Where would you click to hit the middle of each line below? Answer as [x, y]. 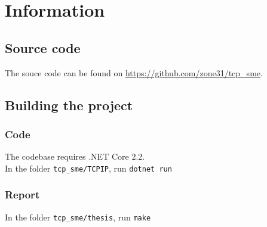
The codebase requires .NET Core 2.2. [75, 156]
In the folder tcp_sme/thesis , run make [78, 217]
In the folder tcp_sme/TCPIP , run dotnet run [88, 168]
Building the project [69, 105]
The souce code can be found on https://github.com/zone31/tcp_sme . [134, 72]
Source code [43, 47]
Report [22, 195]
